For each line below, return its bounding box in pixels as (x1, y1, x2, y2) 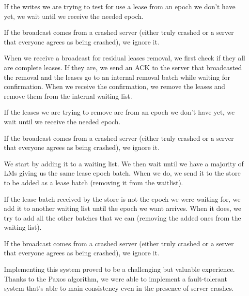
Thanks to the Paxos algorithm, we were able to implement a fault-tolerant (4, 273, 227, 283)
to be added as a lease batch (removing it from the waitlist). (4, 177, 183, 187)
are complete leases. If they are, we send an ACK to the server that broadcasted (4, 62, 242, 72)
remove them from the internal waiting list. (4, 90, 132, 101)
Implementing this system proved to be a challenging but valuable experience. (4, 264, 235, 274)
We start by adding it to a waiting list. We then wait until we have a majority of (4, 158, 244, 168)
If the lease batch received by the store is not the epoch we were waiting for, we (4, 193, 241, 204)
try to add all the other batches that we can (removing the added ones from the (4, 212, 241, 222)
